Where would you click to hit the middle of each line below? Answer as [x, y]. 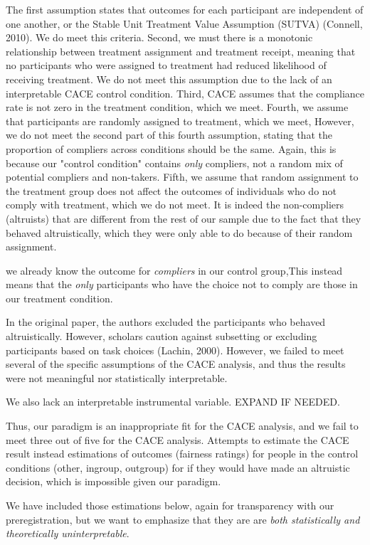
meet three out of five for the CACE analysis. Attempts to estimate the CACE [178, 439]
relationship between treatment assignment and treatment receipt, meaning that [181, 51]
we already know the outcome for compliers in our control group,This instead [174, 270]
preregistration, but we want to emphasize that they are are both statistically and [183, 519]
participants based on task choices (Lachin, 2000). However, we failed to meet [175, 350]
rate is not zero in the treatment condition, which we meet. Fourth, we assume [177, 107]
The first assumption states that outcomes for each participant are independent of [185, 9]
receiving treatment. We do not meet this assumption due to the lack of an [169, 79]
